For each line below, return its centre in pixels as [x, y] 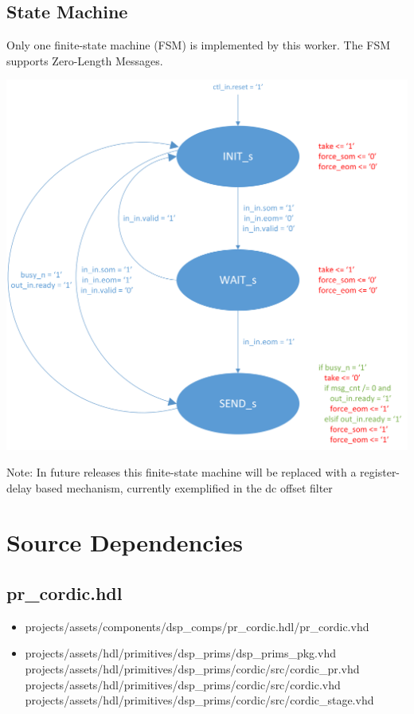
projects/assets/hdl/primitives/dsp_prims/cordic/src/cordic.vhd [183, 684]
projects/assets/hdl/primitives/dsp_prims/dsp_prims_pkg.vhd [180, 653]
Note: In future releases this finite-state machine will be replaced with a [182, 472]
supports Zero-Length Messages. [85, 60]
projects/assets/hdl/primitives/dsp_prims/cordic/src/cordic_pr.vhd [192, 669]
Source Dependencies [125, 542]
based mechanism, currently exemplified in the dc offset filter [184, 487]
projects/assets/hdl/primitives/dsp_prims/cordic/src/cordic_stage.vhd [199, 700]
